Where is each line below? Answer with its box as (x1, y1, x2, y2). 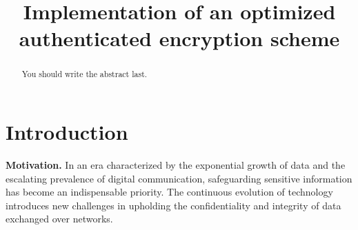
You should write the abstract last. (21, 68, 148, 80)
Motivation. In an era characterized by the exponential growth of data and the (6, 157, 346, 171)
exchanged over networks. (6, 211, 113, 226)
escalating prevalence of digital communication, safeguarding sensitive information (6, 171, 352, 185)
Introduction (6, 118, 128, 146)
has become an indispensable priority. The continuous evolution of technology (6, 185, 333, 199)
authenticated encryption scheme (19, 24, 340, 52)
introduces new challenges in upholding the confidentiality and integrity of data (6, 198, 341, 212)
